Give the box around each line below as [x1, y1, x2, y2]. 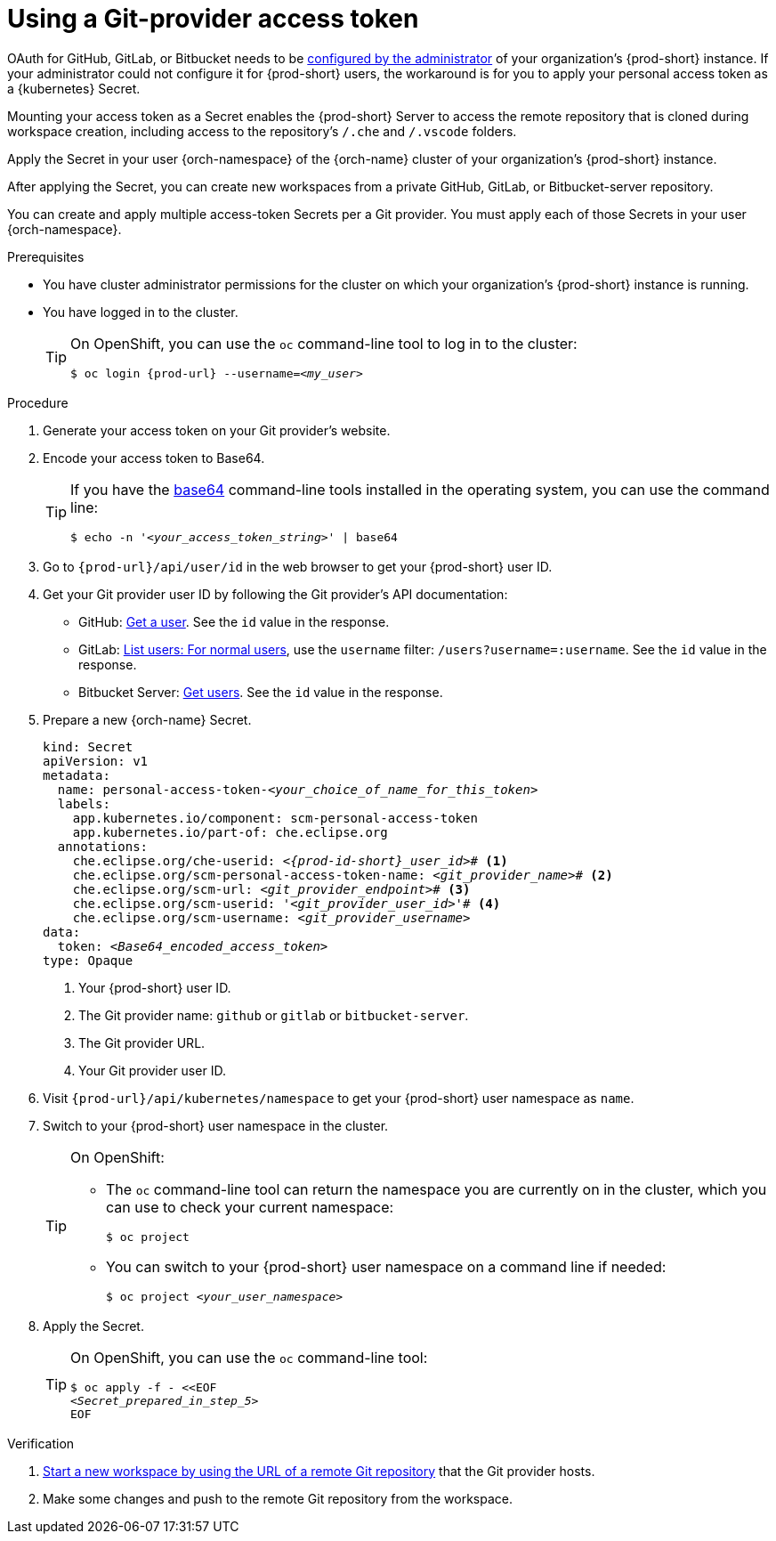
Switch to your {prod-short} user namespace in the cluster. [43, 1117, 389, 1133]
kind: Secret [43, 739, 133, 754]
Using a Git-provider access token [7, 4, 419, 34]
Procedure [7, 394, 69, 410]
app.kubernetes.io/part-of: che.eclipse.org [72, 824, 388, 839]
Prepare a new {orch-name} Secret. [43, 711, 252, 727]
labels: [57, 796, 110, 811]
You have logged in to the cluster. [43, 304, 238, 320]
